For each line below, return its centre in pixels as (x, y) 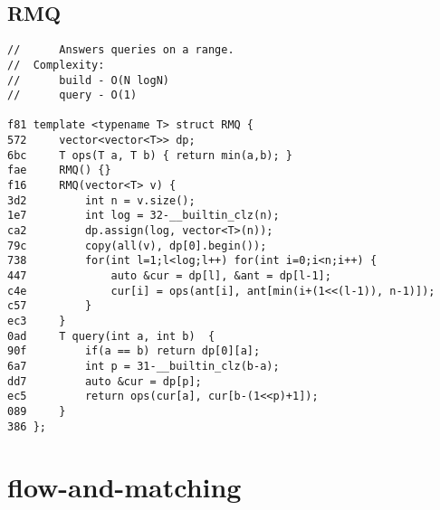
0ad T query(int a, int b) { (111, 336)
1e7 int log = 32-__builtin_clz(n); (143, 216)
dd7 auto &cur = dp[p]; (105, 381)
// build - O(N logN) (88, 80)
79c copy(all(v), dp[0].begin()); (137, 246)
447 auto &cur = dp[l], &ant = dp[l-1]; (169, 276)
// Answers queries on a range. (121, 50)
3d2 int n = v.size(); (101, 200)
